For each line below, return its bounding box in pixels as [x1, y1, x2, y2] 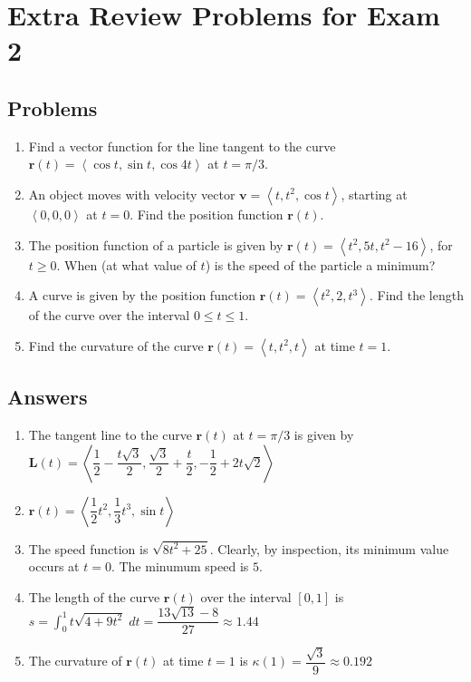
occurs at [28, 557, 80, 576]
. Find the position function [130, 204, 284, 223]
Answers [7, 383, 88, 411]
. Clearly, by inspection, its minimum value [209, 539, 449, 558]
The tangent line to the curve [28, 424, 192, 443]
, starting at [341, 184, 408, 203]
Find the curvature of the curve [28, 336, 204, 355]
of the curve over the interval [28, 306, 190, 325]
